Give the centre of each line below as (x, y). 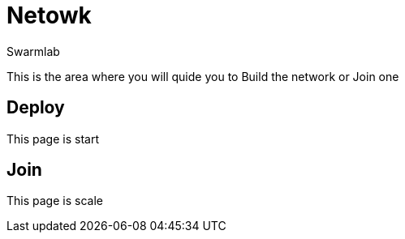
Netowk (49, 15)
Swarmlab (33, 51)
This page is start (53, 139)
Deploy (36, 108)
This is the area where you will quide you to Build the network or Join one (203, 76)
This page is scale (55, 201)
